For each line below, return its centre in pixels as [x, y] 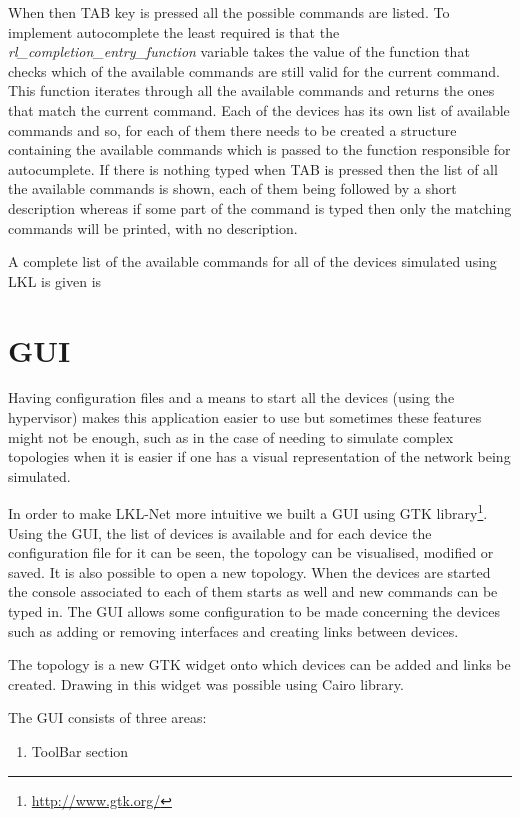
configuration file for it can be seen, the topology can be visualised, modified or [251, 552]
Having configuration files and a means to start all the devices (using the [231, 397]
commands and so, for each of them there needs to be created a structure [232, 129]
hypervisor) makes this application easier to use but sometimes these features [245, 417]
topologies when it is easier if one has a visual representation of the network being [259, 456]
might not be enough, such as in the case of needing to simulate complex [231, 436]
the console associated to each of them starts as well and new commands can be [253, 591]
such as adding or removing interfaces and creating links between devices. [233, 630]
